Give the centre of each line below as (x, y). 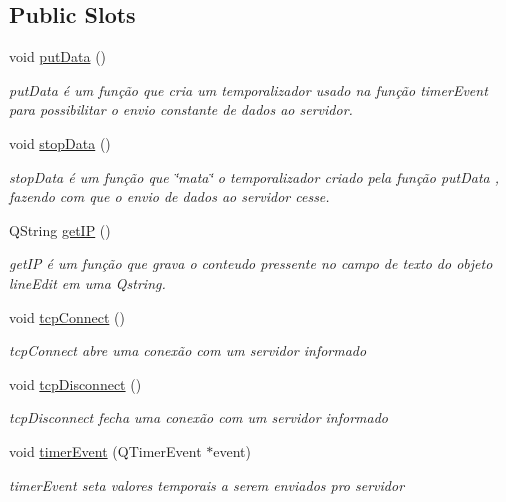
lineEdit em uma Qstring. (87, 282)
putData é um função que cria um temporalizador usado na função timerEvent (248, 89)
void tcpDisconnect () (75, 383)
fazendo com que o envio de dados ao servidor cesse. (169, 196)
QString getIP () (60, 229)
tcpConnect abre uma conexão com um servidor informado (188, 350)
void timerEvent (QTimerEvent (105, 450)
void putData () (58, 56)
